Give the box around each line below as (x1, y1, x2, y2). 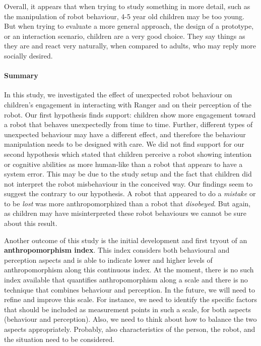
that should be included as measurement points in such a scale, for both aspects (4, 304, 251, 314)
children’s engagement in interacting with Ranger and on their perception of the (4, 99, 251, 109)
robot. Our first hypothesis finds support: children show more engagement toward (4, 109, 256, 120)
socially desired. (4, 50, 53, 61)
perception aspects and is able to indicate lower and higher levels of (4, 254, 213, 265)
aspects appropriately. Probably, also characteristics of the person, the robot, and (4, 324, 255, 334)
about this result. (4, 218, 57, 228)
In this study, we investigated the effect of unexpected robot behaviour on (4, 89, 232, 100)
